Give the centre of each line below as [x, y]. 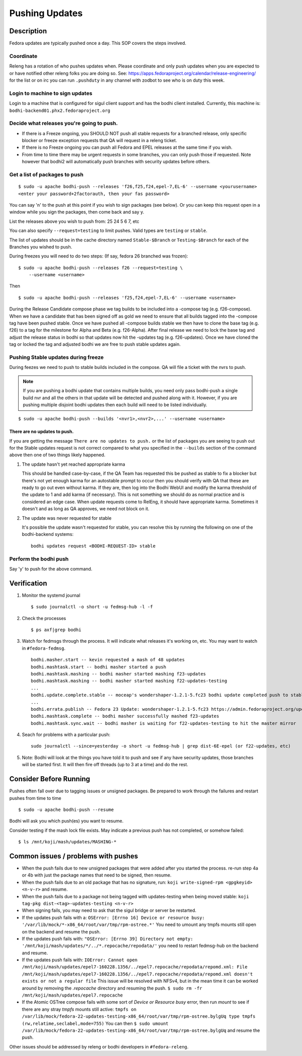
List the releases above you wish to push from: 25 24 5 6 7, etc [74, 221]
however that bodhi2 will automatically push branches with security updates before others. [116, 162]
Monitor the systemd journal [51, 595]
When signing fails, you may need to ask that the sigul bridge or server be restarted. [109, 910]
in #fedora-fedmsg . [44, 648]
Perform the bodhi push [39, 558]
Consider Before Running [50, 779]
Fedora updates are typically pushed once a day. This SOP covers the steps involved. [98, 43]
